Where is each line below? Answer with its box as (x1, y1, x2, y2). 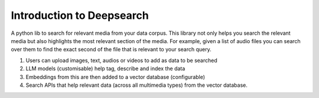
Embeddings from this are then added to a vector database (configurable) (25, 73, 206, 80)
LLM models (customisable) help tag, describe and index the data (25, 65, 185, 72)
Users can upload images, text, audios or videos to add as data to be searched (25, 57, 218, 64)
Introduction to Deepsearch (11, 9, 149, 22)
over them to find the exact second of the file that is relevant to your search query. (11, 46, 212, 53)
